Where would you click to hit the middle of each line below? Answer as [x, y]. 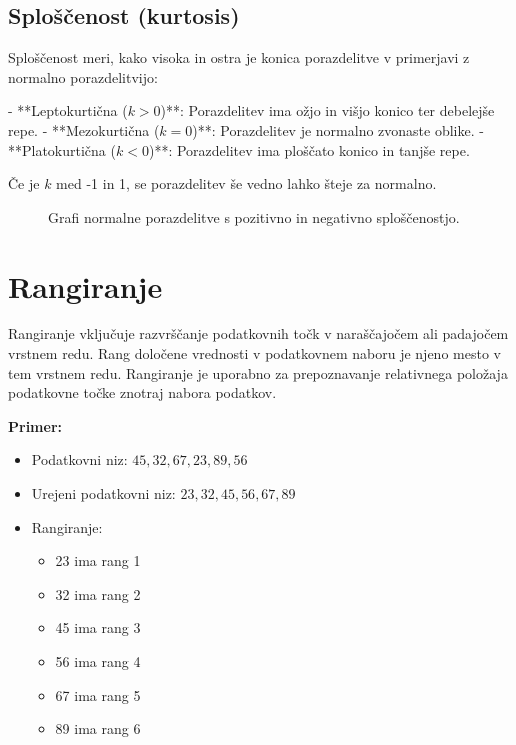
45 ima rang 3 [98, 627]
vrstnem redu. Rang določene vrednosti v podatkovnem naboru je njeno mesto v [254, 353]
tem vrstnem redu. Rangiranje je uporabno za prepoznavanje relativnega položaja [258, 372]
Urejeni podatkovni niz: [103, 493]
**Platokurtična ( [62, 149]
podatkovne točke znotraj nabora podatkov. [142, 392]
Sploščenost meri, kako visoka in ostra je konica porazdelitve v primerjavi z [239, 57]
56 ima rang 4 [98, 661]
